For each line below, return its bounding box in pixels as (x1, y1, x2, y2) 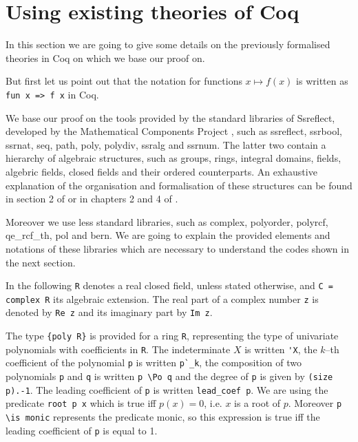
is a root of (234, 396, 281, 410)
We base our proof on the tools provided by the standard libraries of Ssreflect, (6, 110, 335, 125)
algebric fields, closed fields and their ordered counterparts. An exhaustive (6, 164, 317, 178)
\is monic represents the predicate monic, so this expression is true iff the (6, 410, 320, 423)
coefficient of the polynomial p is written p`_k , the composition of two (6, 355, 302, 370)
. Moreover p (288, 396, 342, 410)
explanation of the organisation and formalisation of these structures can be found (6, 178, 352, 192)
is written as (296, 74, 348, 88)
